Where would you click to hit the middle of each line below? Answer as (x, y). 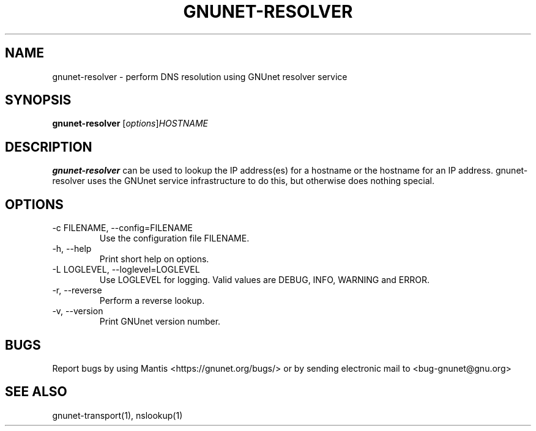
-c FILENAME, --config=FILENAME (122, 228)
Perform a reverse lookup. (152, 301)
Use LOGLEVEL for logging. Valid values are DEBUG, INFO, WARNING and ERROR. (264, 280)
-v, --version (78, 311)
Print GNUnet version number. (160, 322)
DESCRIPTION (49, 147)
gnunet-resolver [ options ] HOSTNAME (130, 123)
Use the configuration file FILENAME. (174, 238)
